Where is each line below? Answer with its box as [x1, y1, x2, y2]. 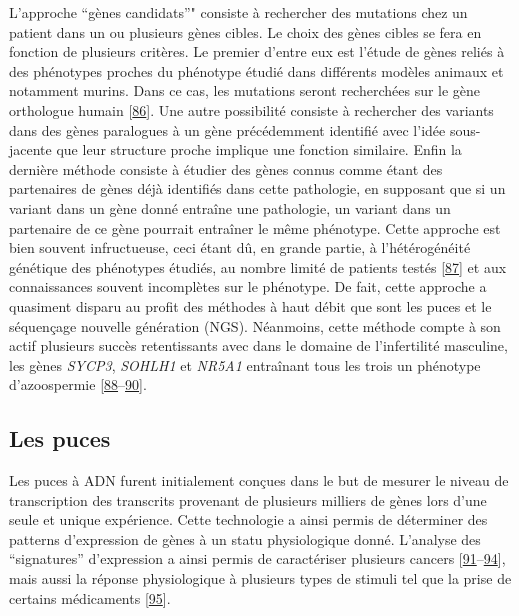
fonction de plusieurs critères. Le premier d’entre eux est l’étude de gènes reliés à [9, 41, 505, 62]
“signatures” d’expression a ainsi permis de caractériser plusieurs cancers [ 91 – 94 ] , [9, 548, 506, 569]
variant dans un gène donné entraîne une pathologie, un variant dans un [9, 197, 451, 218]
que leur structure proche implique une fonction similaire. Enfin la [56, 139, 462, 160]
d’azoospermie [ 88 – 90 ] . [9, 374, 147, 395]
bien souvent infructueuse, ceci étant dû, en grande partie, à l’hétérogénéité [9, 237, 471, 258]
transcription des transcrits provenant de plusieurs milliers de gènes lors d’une [9, 489, 487, 510]
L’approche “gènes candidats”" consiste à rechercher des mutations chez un [9, 2, 468, 22]
